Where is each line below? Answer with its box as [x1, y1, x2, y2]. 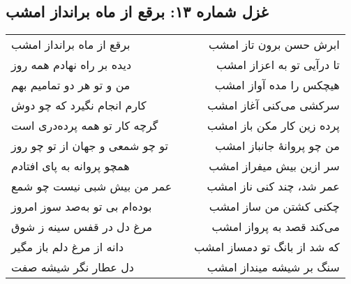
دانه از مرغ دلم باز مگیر [11, 239, 124, 255]
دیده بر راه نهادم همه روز [11, 57, 132, 73]
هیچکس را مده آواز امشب [214, 77, 340, 94]
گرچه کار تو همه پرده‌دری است [11, 117, 158, 134]
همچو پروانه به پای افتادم [11, 158, 130, 174]
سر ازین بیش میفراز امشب [209, 158, 340, 174]
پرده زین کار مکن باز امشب [207, 117, 340, 134]
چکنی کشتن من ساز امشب [209, 198, 340, 215]
